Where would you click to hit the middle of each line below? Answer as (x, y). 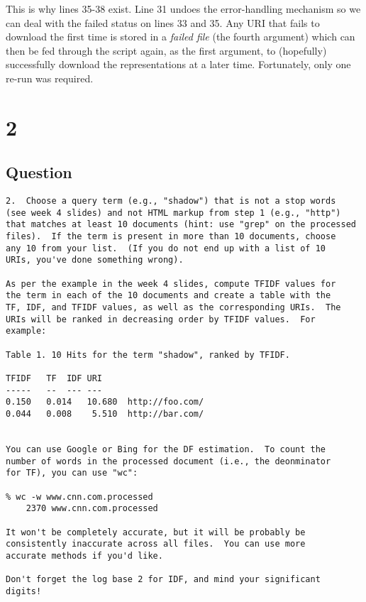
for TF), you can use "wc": (72, 473)
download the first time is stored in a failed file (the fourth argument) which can (181, 37)
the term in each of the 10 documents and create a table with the (168, 296)
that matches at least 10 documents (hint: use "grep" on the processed (181, 225)
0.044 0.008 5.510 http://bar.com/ (105, 414)
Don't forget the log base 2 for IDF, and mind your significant (163, 580)
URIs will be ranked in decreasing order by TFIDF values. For (161, 319)
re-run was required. (50, 78)
